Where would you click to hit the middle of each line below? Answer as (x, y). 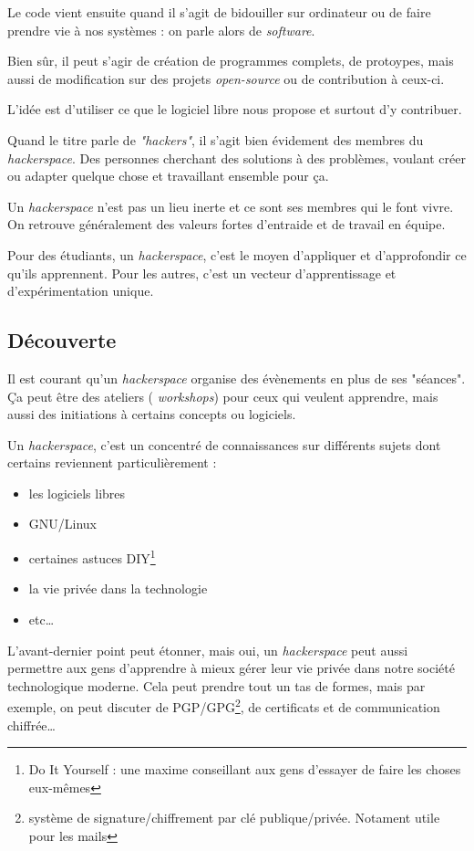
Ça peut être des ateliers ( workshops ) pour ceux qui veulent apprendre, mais (223, 396)
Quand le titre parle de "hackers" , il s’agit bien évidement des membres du (216, 139)
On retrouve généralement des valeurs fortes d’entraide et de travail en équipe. (227, 224)
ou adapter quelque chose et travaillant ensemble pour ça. (168, 176)
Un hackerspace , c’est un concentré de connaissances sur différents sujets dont (224, 444)
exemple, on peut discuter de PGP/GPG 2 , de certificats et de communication (224, 705)
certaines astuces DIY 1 (92, 557)
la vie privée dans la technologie (118, 588)
